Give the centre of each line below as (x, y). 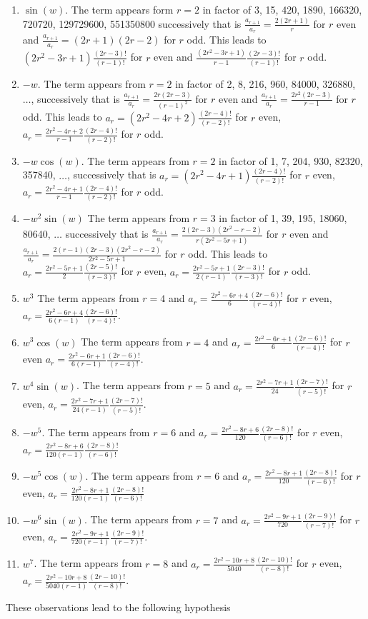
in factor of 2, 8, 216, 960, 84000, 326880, (265, 84)
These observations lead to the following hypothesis (118, 607)
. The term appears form (119, 9)
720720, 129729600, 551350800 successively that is (132, 23)
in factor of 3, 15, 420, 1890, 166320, (282, 9)
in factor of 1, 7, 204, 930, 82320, (291, 160)
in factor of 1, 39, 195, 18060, (283, 218)
